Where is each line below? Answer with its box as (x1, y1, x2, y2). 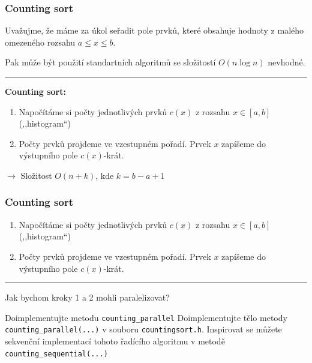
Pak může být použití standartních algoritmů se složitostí (5, 56, 216, 68)
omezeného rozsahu (5, 35, 76, 48)
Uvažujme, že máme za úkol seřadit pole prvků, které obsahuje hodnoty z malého (5, 24, 304, 37)
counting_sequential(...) (5, 349, 108, 358)
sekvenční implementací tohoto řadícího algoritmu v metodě (5, 335, 225, 347)
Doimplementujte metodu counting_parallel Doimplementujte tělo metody (5, 311, 287, 323)
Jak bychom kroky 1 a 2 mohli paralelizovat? (5, 291, 170, 304)
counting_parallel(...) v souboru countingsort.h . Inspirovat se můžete (5, 323, 282, 335)
